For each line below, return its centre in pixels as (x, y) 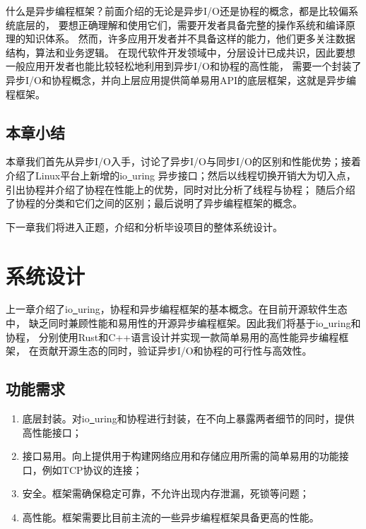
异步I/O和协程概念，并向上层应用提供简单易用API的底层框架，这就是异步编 (181, 79)
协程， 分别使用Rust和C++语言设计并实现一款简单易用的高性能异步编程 (172, 337)
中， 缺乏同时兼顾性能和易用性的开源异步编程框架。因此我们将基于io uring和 (183, 323)
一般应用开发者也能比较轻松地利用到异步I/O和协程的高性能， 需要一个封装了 (184, 66)
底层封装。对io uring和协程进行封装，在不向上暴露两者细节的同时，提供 (188, 418)
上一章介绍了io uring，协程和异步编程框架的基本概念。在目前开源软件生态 (177, 309)
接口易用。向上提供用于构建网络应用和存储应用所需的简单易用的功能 (181, 456)
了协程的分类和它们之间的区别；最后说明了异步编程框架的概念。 (154, 203)
